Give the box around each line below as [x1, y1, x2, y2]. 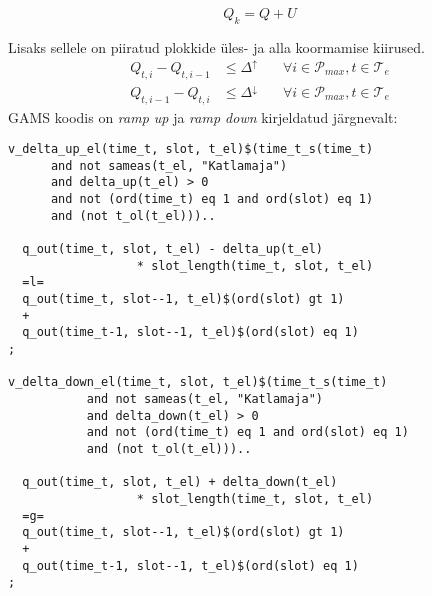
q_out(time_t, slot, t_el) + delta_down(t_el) [22, 475, 338, 490]
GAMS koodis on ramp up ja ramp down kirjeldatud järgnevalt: [8, 106, 398, 127]
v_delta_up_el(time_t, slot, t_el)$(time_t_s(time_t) [8, 142, 374, 157]
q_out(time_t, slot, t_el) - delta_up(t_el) [22, 242, 323, 257]
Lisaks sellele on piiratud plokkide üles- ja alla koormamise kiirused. [8, 36, 425, 57]
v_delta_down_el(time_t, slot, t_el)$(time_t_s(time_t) [8, 375, 388, 390]
